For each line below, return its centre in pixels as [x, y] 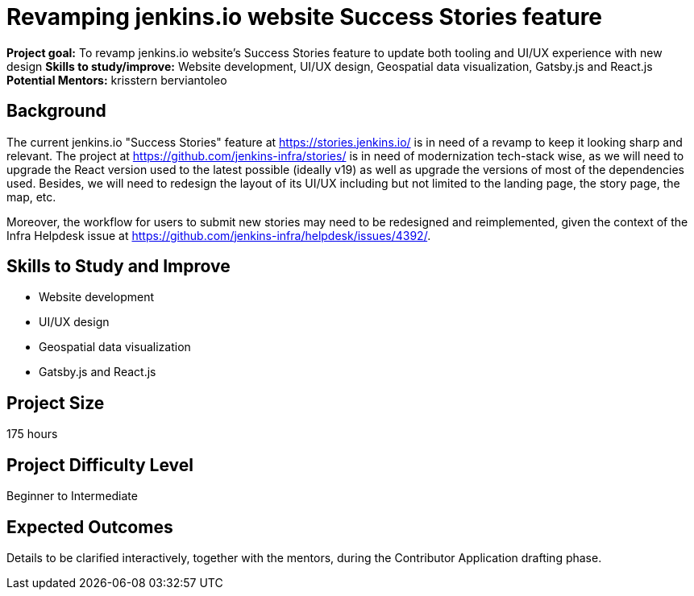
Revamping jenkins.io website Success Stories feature [305, 17]
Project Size [56, 403]
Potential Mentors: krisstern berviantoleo [117, 80]
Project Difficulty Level [100, 465]
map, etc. [31, 197]
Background [56, 111]
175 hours [32, 434]
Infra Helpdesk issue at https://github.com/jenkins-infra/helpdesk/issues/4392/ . [219, 235]
